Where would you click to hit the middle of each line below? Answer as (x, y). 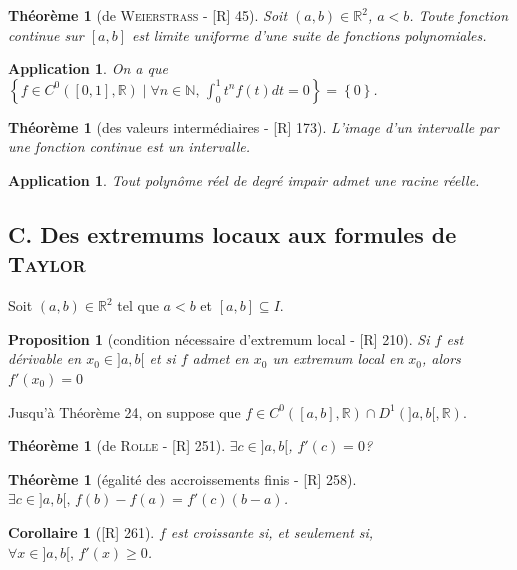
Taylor (47, 263)
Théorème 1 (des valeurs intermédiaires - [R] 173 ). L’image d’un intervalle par (253, 126)
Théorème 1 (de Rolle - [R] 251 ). (117, 445)
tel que (138, 305)
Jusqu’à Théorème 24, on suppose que (124, 411)
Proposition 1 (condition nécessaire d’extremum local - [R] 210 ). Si (219, 338)
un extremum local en (338, 358)
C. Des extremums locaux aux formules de (232, 233)
